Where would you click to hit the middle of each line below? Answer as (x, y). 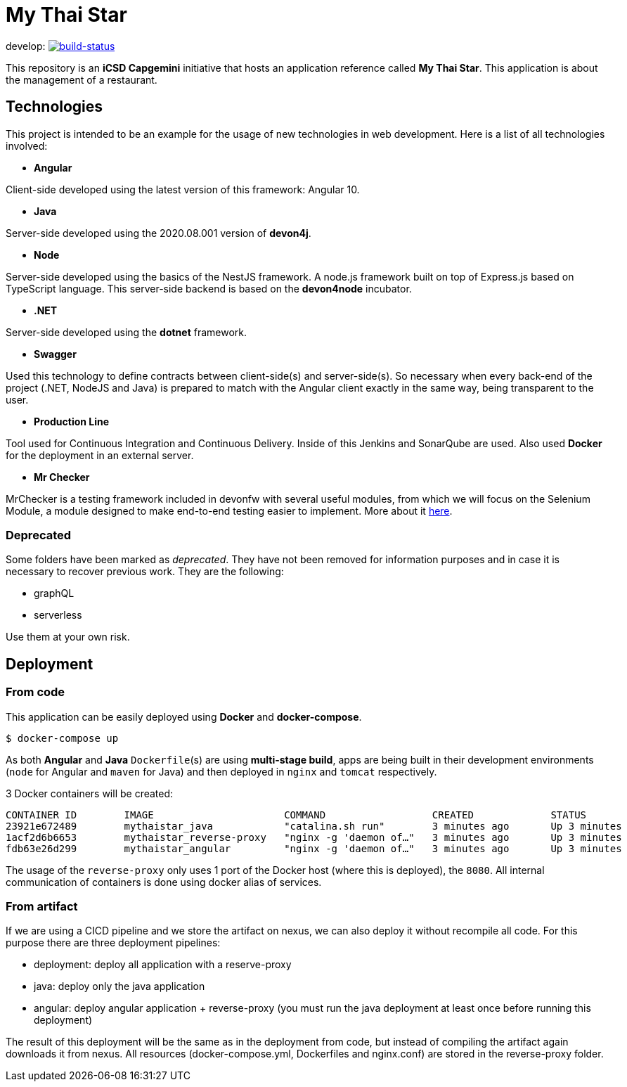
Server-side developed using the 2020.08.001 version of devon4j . (159, 233)
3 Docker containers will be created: (90, 793)
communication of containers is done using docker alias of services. (164, 882)
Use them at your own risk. (68, 637)
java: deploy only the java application (119, 986)
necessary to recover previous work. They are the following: (145, 572)
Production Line (72, 421)
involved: (27, 146)
